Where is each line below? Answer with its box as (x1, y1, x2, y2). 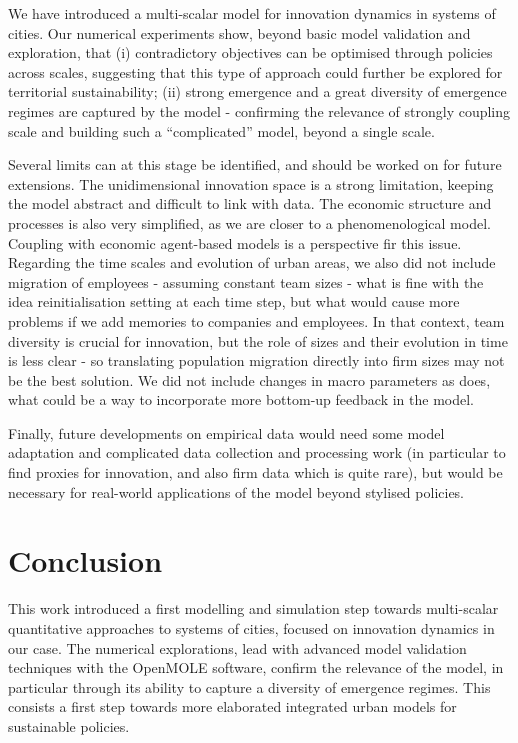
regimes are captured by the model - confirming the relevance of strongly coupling (8, 100, 511, 121)
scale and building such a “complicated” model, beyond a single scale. (8, 120, 435, 141)
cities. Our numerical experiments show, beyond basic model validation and (8, 22, 471, 43)
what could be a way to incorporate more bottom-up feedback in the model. (8, 389, 475, 410)
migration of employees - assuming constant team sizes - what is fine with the (8, 271, 484, 292)
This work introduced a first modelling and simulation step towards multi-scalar (8, 598, 499, 619)
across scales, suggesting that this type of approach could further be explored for (8, 61, 503, 82)
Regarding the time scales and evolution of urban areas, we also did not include (8, 252, 496, 273)
